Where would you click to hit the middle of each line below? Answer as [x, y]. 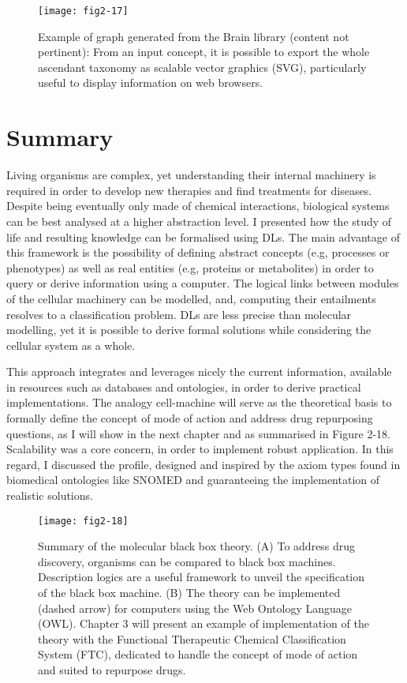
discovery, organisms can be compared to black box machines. [187, 561]
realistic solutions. [50, 495]
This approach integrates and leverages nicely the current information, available [199, 372]
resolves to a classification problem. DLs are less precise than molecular [179, 314]
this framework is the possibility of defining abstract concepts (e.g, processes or [198, 252]
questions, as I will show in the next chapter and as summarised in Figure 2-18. [198, 433]
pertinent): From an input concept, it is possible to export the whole [204, 52]
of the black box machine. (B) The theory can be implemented [189, 593]
